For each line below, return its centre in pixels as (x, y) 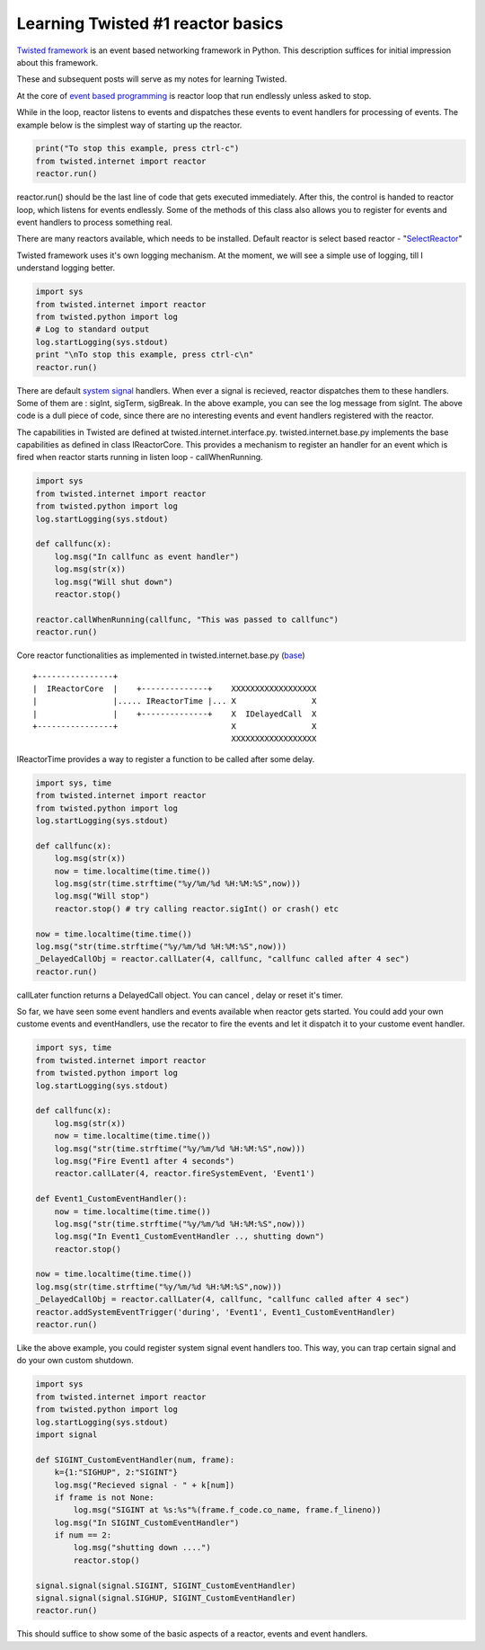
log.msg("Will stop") (102, 896)
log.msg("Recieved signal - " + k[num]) (145, 1485)
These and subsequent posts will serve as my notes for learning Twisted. (152, 79)
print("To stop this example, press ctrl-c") (137, 149)
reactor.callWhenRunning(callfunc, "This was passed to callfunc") (187, 619)
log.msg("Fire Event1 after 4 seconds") (145, 1161)
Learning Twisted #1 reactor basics (150, 23)
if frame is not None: (104, 1497)
